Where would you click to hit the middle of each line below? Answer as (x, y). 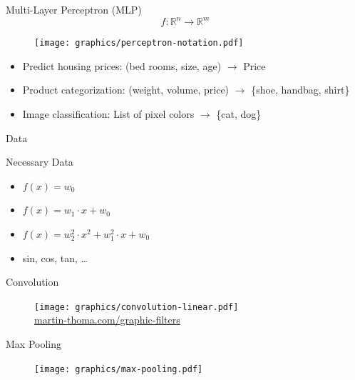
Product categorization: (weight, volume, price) (126, 90)
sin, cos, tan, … (55, 257)
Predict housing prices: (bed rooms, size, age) (122, 65)
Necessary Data (40, 162)
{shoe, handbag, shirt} (300, 90)
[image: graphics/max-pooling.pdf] (119, 369)
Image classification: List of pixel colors (108, 113)
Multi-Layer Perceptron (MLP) (74, 9)
